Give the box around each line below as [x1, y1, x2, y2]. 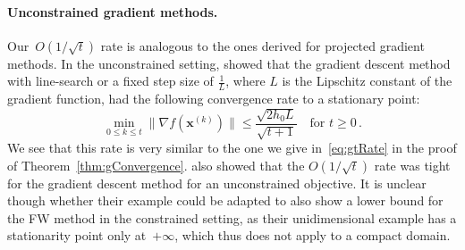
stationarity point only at [7, 226, 147, 245]
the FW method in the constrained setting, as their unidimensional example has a [7, 208, 457, 227]
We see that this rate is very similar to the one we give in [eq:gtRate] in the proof [7, 138, 457, 157]
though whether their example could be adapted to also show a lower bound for [7, 191, 444, 210]
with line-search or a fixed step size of [7, 71, 214, 90]
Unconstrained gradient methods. [7, 2, 218, 21]
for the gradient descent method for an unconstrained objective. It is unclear [7, 173, 427, 192]
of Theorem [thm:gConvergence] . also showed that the [7, 155, 305, 174]
